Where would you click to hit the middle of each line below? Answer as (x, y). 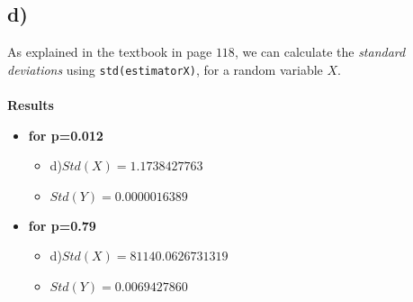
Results (31, 105)
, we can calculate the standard (320, 52)
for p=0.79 (62, 225)
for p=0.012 (66, 135)
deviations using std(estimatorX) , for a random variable (165, 69)
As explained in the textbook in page (110, 52)
